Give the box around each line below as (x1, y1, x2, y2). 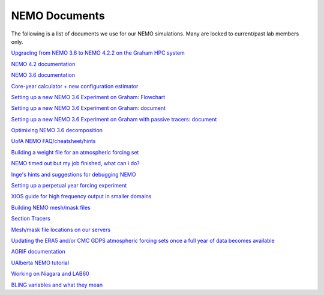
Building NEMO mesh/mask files (11, 204, 91, 211)
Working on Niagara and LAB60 (11, 270, 89, 278)
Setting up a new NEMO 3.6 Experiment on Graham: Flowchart (11, 93, 166, 100)
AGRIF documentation (11, 248, 65, 255)
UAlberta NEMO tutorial (11, 259, 69, 266)
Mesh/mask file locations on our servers (11, 226, 111, 233)
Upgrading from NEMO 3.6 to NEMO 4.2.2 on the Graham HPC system (11, 49, 185, 56)
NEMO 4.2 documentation (11, 60, 76, 67)
